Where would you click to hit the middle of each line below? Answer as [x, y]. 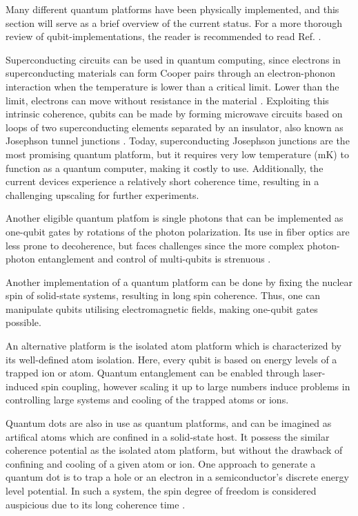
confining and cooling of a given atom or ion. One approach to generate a [161, 463]
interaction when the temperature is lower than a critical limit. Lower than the [172, 86]
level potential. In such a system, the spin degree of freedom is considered [161, 490]
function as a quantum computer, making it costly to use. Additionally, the [165, 168]
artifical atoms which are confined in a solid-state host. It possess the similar [168, 436]
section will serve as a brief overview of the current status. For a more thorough [174, 22]
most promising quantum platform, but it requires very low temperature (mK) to [177, 154]
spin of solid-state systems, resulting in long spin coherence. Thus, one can [163, 295]
